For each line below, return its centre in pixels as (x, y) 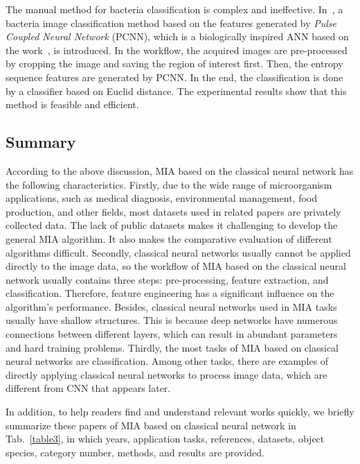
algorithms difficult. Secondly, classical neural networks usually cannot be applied (178, 252)
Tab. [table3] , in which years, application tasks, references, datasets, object (165, 439)
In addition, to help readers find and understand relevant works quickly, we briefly (180, 412)
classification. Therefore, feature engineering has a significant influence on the (170, 293)
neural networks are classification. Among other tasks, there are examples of (167, 361)
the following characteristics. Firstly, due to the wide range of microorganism (169, 184)
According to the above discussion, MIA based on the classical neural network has (180, 170)
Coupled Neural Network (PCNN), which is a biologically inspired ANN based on (177, 36)
